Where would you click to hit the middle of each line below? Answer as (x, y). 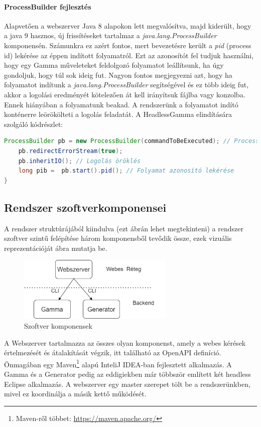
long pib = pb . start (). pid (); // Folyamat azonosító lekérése (126, 171)
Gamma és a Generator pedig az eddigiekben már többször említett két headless (127, 374)
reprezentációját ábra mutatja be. (56, 248)
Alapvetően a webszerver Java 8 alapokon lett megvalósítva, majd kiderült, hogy (128, 25)
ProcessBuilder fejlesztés (48, 6)
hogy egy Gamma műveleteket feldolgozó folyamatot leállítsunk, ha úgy (114, 65)
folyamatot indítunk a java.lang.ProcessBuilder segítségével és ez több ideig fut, (126, 85)
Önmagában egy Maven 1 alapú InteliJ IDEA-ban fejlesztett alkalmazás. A (118, 363)
